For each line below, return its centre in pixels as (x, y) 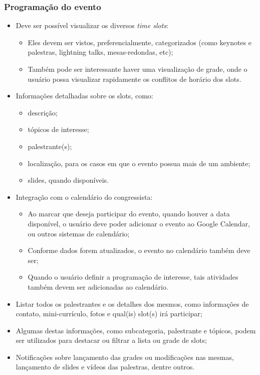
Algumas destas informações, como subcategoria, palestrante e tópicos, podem (136, 330)
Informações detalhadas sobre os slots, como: (84, 96)
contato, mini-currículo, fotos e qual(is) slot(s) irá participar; (109, 314)
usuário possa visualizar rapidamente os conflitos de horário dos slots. (135, 79)
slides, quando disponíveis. (68, 180)
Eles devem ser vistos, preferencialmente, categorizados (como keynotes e (140, 42)
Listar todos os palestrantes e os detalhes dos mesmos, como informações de (132, 303)
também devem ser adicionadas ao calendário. (98, 286)
